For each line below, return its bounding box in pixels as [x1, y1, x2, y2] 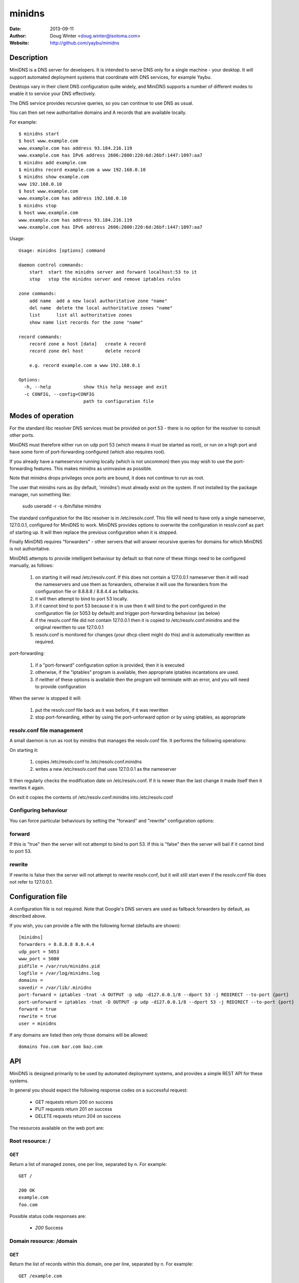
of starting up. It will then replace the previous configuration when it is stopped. [9, 529, 178, 535]
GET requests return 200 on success [35, 1099, 113, 1105]
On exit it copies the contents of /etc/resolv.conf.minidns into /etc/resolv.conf [9, 794, 173, 800]
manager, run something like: [9, 492, 71, 498]
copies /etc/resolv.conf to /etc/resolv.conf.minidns [35, 759, 142, 765]
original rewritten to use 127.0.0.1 [35, 624, 104, 631]
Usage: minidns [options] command [18, 247, 105, 254]
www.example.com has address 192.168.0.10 [18, 196, 127, 201]
